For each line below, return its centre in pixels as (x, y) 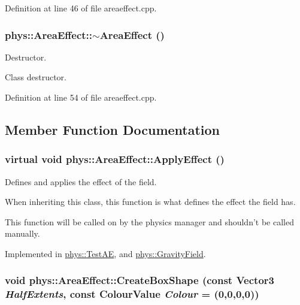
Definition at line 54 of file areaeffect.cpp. (81, 97)
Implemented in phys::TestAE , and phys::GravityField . (105, 253)
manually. (22, 233)
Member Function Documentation (113, 129)
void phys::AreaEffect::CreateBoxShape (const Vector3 (140, 280)
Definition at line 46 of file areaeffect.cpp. (81, 8)
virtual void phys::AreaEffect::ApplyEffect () (115, 159)
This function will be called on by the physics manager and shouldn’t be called (149, 221)
